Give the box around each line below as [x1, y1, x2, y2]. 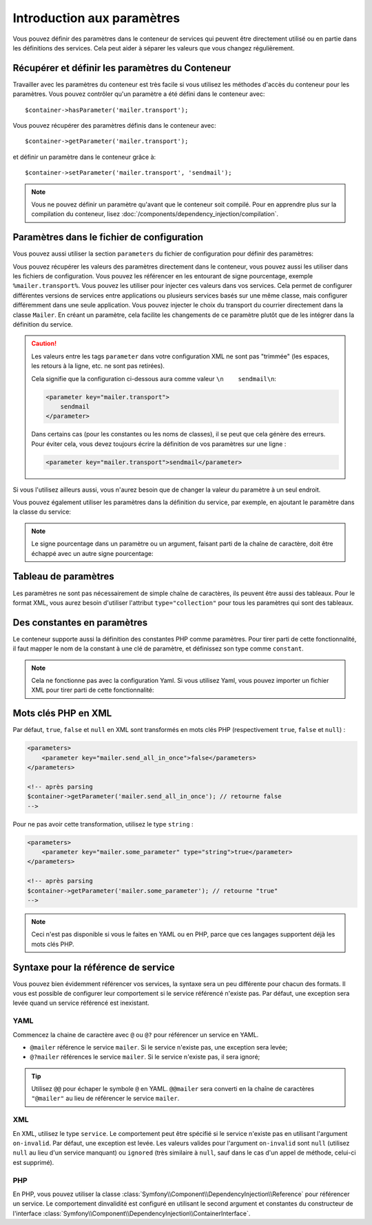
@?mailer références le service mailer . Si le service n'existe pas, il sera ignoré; [30, 1053, 260, 1061]
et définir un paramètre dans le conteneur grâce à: [12, 153, 156, 161]
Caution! [31, 339, 57, 348]
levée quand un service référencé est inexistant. [12, 999, 149, 1007]
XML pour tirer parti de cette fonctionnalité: [31, 686, 154, 694]
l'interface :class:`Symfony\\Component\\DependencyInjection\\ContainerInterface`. [12, 1209, 251, 1217]
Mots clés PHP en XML [12, 708, 112, 720]
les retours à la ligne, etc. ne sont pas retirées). [31, 362, 165, 370]
